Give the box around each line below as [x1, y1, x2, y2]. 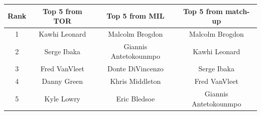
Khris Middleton [110, 76, 161, 86]
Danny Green [42, 76, 83, 86]
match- [225, 6, 250, 16]
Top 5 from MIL [106, 11, 165, 21]
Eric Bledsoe [116, 93, 155, 103]
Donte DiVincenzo [107, 63, 164, 74]
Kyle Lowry [44, 93, 81, 103]
